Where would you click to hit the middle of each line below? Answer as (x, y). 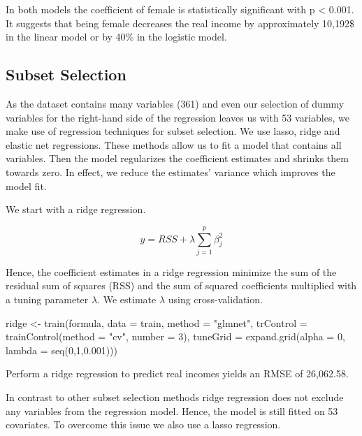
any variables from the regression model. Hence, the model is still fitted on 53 (172, 410)
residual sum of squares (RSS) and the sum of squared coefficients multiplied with (181, 285)
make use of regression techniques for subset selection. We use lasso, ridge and (173, 131)
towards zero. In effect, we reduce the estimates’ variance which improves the (171, 172)
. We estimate (127, 299)
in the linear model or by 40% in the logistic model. (116, 37)
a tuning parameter (47, 299)
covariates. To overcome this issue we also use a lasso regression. (143, 424)
